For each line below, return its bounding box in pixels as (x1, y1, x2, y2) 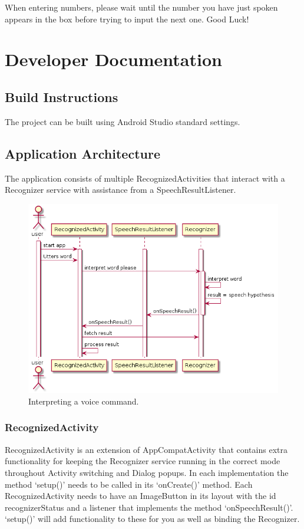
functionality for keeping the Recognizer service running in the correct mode (5, 455, 280, 467)
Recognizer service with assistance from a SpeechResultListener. (5, 183, 236, 196)
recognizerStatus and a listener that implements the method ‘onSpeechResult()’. (5, 501, 293, 513)
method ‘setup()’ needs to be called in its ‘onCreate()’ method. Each (5, 478, 253, 490)
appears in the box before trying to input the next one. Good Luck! (5, 12, 249, 25)
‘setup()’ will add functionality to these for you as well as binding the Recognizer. (5, 512, 300, 525)
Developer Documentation (5, 47, 222, 71)
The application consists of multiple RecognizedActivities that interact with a (5, 172, 285, 184)
